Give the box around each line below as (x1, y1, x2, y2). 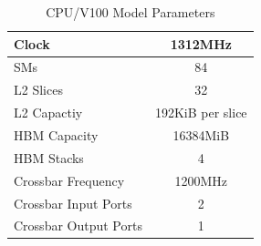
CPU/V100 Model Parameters (46, 3, 215, 21)
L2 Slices (14, 80, 63, 99)
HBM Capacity (14, 125, 99, 144)
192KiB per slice (154, 103, 247, 122)
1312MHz (170, 34, 232, 53)
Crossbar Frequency (14, 170, 125, 190)
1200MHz (174, 170, 228, 190)
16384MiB (172, 125, 230, 144)
